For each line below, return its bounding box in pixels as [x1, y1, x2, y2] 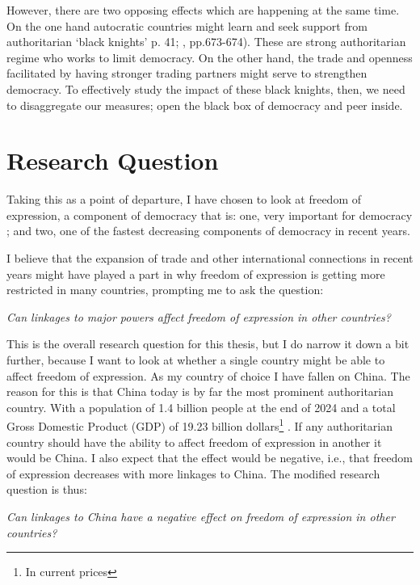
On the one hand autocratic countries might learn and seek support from [6, 17, 367, 34]
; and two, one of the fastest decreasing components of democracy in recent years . [6, 222, 410, 239]
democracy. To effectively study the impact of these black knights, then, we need [6, 80, 405, 97]
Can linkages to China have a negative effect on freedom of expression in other [6, 508, 395, 525]
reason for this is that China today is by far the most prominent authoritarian [6, 383, 393, 400]
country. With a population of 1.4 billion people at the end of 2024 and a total [6, 398, 396, 415]
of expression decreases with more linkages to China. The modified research [6, 465, 380, 482]
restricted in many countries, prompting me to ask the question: [6, 281, 324, 298]
